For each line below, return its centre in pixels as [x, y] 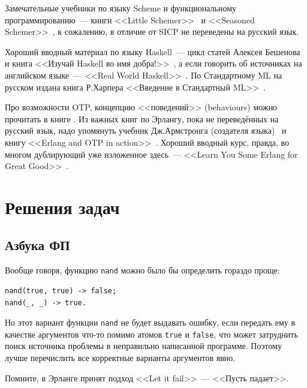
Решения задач [62, 207]
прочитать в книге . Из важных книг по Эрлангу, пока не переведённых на [142, 118]
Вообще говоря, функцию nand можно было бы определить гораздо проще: [142, 270]
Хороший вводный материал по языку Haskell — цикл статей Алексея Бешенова [153, 51]
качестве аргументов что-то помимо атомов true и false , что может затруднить [151, 334]
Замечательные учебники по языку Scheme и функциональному [121, 8]
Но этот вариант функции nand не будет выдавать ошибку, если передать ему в [150, 322]
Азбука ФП [37, 245]
